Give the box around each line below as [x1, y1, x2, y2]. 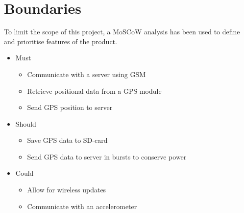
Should [15, 118, 36, 129]
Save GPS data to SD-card [27, 135, 108, 145]
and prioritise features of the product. [4, 36, 117, 46]
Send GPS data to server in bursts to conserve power [27, 151, 187, 161]
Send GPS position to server [27, 102, 113, 112]
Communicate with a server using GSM [27, 69, 146, 79]
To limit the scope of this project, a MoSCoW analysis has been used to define [4, 27, 240, 37]
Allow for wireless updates [27, 185, 106, 195]
